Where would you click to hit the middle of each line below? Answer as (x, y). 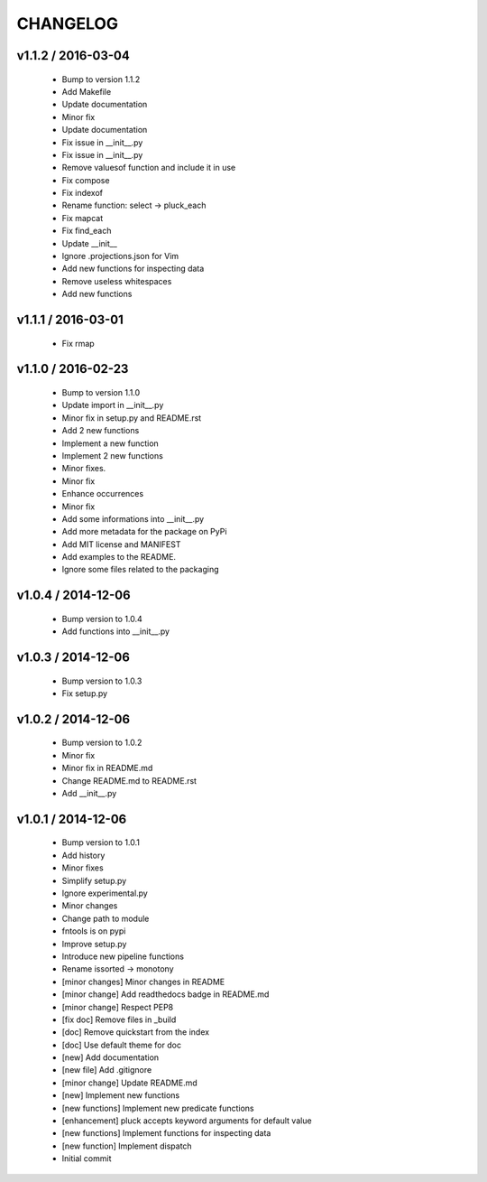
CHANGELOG (68, 23)
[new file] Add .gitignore (107, 1070)
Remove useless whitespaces (117, 281)
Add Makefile (87, 91)
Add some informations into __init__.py (133, 518)
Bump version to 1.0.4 (102, 619)
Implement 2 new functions (113, 455)
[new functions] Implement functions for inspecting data (166, 1133)
